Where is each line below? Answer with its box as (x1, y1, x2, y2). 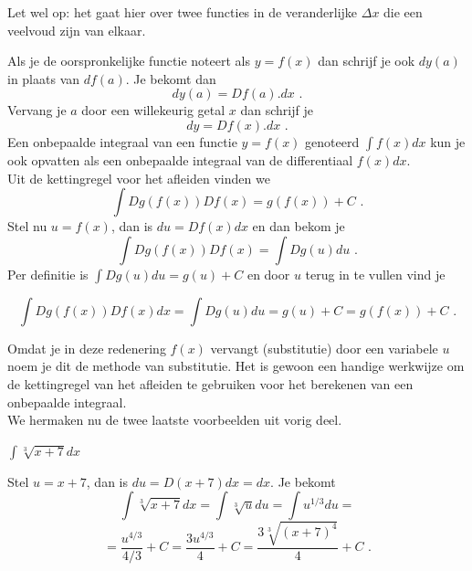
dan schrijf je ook (318, 51, 415, 70)
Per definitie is (7, 264, 89, 283)
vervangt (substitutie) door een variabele (210, 338, 438, 357)
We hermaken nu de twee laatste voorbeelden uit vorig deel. (7, 410, 342, 429)
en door (246, 264, 290, 283)
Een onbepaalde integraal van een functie (7, 132, 237, 151)
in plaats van (7, 69, 80, 88)
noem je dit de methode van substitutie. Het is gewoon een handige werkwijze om (7, 356, 465, 375)
